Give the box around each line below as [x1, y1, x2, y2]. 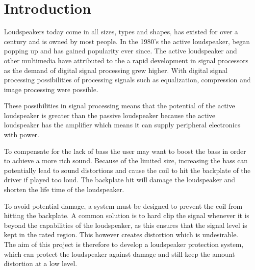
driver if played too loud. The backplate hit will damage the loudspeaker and [4, 174, 235, 185]
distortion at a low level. [4, 258, 77, 269]
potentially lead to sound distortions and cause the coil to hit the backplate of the [4, 165, 251, 175]
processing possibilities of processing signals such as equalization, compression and [4, 74, 251, 85]
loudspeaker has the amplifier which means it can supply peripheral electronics [4, 120, 241, 130]
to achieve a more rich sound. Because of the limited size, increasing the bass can [4, 155, 248, 166]
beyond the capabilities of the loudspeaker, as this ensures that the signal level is [4, 220, 247, 230]
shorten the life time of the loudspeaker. [4, 184, 124, 195]
